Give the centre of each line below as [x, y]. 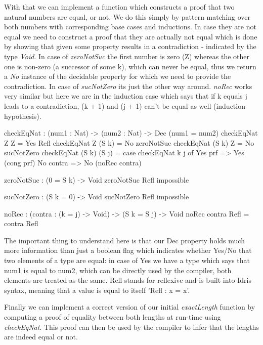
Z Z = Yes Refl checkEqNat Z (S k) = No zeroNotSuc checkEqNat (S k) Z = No [129, 142]
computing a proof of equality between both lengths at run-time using [113, 317]
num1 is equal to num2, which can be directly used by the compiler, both [118, 270]
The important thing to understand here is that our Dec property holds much [124, 240]
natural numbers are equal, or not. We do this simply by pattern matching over [127, 16]
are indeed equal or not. [41, 337]
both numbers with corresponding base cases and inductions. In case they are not [130, 27]
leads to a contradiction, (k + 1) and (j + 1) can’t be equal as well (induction [125, 105]
